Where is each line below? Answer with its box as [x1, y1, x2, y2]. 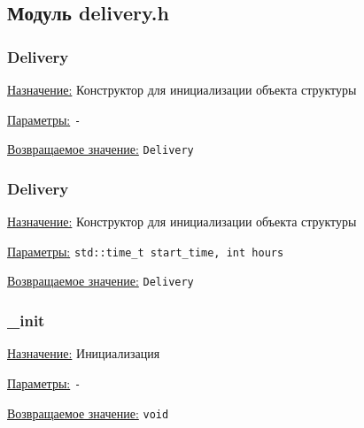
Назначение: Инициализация [7, 344, 160, 363]
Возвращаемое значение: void [7, 403, 169, 422]
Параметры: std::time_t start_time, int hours [7, 241, 284, 260]
